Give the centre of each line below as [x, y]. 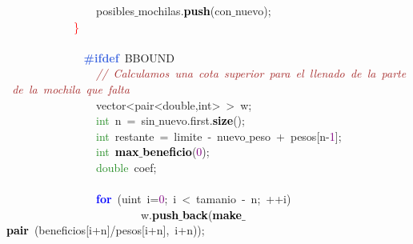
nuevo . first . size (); [202, 120]
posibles [115, 10]
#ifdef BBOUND [129, 57]
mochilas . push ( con [185, 10]
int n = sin [126, 120]
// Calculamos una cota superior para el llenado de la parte [251, 73]
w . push [160, 214]
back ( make [212, 214]
